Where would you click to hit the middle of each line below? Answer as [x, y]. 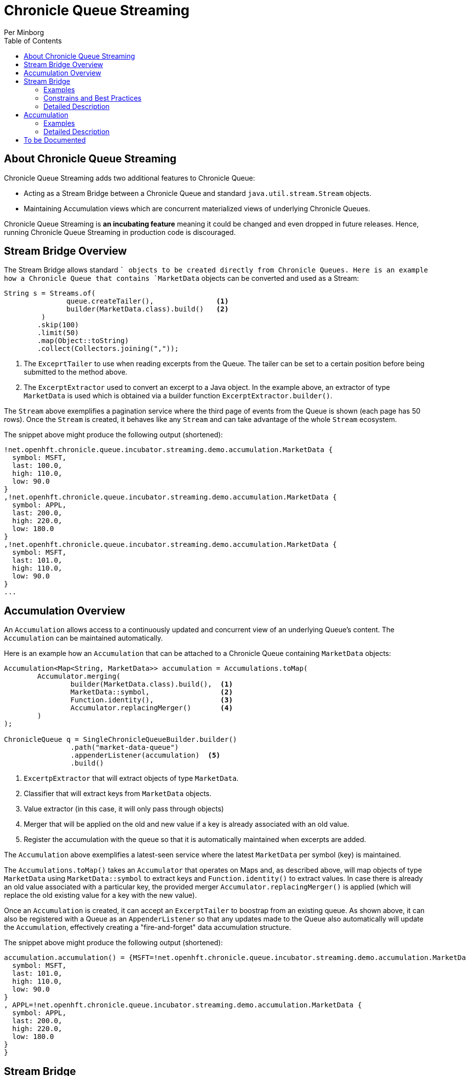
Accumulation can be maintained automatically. [83, 638]
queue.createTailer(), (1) [148, 301]
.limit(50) [58, 333]
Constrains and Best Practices [93, 98]
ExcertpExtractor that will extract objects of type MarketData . [131, 778]
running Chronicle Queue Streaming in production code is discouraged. [120, 232]
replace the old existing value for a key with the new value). [100, 895]
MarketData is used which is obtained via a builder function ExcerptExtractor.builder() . [178, 396]
